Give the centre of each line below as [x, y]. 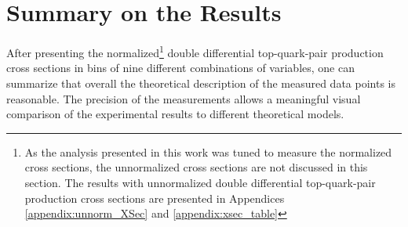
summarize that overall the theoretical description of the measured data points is [201, 83]
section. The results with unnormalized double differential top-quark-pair [200, 182]
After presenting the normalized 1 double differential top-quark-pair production [195, 51]
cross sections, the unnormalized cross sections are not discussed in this [196, 167]
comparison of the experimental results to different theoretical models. [175, 114]
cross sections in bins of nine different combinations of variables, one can [180, 68]
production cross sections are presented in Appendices [155, 198]
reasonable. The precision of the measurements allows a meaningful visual [184, 98]
